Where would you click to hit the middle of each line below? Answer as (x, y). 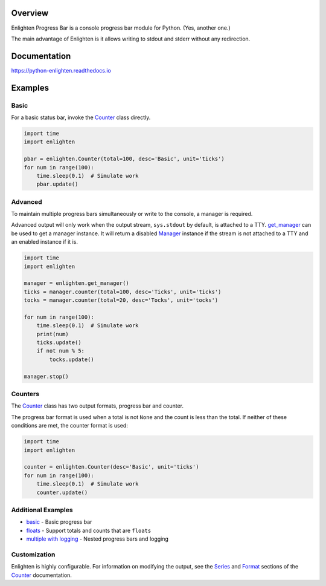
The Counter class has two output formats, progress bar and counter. (97, 406)
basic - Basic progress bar (59, 522)
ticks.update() (59, 343)
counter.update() (62, 492)
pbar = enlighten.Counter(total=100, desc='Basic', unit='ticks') (124, 159)
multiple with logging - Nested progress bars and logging (97, 539)
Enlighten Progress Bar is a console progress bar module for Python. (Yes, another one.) (121, 28)
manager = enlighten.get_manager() (76, 283)
